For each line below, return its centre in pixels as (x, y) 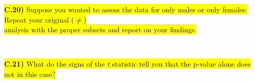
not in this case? (30, 74)
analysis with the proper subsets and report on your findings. (101, 29)
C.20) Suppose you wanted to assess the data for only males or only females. (126, 9)
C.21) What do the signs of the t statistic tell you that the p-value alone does (128, 64)
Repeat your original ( (39, 19)
